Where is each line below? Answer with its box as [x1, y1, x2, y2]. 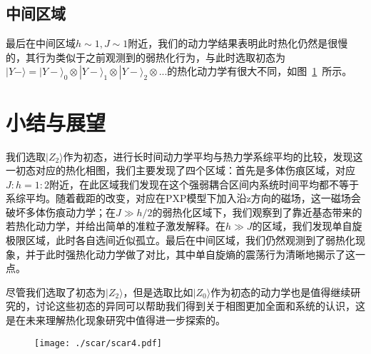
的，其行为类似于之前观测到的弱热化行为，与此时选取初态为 [6, 49, 285, 64]
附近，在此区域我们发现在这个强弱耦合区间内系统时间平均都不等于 [49, 176, 359, 191]
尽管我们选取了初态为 [6, 284, 106, 299]
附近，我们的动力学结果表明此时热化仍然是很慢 [128, 36, 348, 51]
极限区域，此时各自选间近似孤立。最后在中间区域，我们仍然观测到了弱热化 [6, 233, 355, 248]
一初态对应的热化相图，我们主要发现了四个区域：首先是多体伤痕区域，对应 [6, 163, 355, 178]
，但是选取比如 [123, 284, 193, 299]
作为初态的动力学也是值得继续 [210, 284, 351, 299]
